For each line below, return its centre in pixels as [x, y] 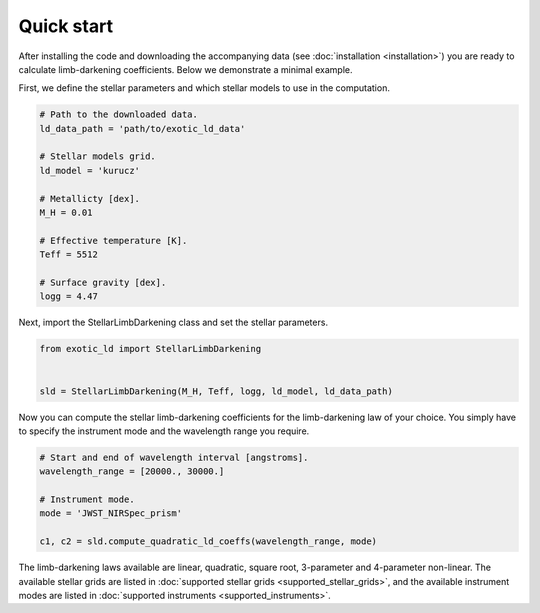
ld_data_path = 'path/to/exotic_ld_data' [142, 128]
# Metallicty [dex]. [89, 198]
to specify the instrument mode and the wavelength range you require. [164, 431]
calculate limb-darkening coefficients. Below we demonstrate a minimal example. [186, 69]
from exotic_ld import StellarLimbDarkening [150, 349]
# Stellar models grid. [98, 156]
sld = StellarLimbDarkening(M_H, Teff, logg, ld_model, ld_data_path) [216, 391]
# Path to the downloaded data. [119, 114]
